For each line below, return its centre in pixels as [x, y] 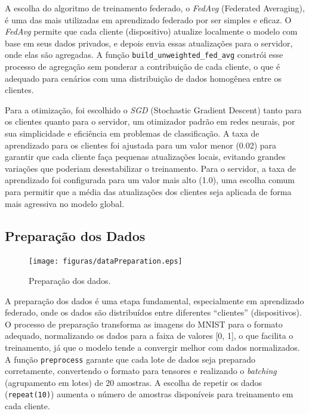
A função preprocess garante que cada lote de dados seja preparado [130, 359]
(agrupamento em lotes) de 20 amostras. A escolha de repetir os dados [134, 382]
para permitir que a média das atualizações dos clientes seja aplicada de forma [148, 191]
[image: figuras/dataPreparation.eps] [106, 262]
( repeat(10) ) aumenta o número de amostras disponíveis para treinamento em [149, 394]
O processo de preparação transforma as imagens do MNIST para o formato [144, 324]
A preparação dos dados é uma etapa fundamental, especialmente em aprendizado [154, 300]
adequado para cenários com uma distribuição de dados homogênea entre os [143, 78]
